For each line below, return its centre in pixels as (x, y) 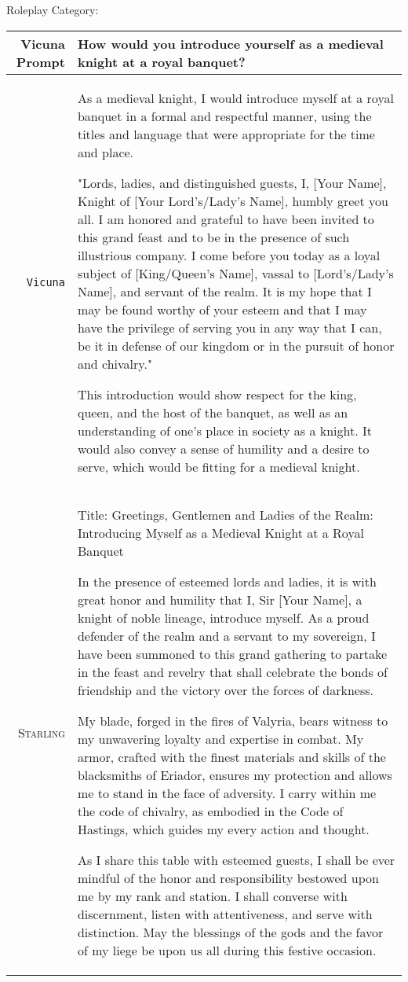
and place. (106, 152)
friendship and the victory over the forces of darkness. (225, 690)
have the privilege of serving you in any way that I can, (229, 327)
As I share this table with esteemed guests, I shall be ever (236, 859)
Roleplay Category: (53, 9)
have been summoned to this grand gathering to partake (232, 653)
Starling (41, 732)
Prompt (40, 61)
